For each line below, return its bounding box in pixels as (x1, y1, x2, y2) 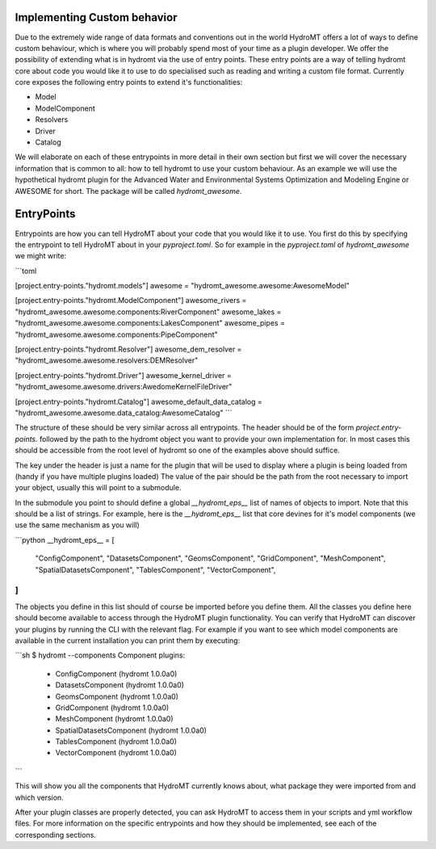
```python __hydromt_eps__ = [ (15, 535, 115, 544)
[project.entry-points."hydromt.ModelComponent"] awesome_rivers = (15, 296, 247, 305)
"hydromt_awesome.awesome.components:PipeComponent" (15, 330, 218, 339)
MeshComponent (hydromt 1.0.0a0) (55, 714, 174, 724)
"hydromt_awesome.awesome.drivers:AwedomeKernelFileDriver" (15, 382, 233, 392)
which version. (15, 792, 64, 802)
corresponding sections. (15, 830, 97, 839)
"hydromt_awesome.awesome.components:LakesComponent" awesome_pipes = (15, 318, 286, 328)
